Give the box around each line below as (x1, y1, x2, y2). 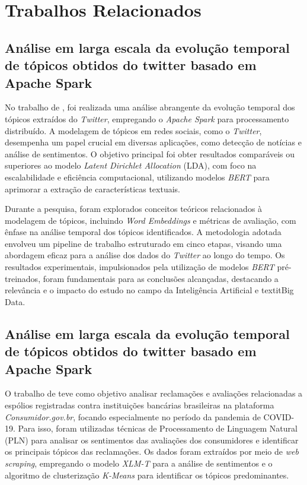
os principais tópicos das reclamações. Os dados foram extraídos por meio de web (5, 445, 299, 458)
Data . (5, 295, 25, 308)
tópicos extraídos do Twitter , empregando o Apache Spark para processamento (5, 112, 289, 125)
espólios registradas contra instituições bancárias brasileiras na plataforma (5, 399, 274, 411)
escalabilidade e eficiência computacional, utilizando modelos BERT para (5, 170, 270, 183)
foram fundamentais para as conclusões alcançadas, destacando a (43, 272, 279, 284)
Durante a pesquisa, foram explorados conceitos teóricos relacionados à (5, 202, 263, 215)
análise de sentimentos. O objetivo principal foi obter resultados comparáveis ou (5, 147, 295, 160)
